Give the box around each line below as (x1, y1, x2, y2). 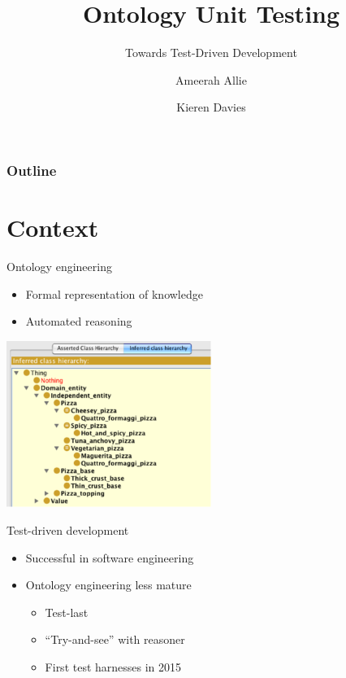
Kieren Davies (176, 98, 246, 116)
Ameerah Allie (175, 71, 247, 88)
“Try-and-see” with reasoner (45, 631, 185, 648)
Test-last (45, 603, 89, 620)
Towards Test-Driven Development (125, 44, 297, 61)
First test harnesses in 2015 (45, 658, 182, 676)
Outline (6, 160, 57, 180)
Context (6, 211, 99, 244)
